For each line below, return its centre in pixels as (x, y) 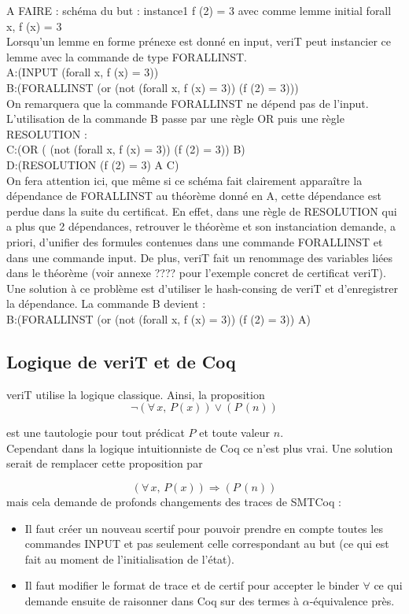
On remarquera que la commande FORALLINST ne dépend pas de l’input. (188, 103)
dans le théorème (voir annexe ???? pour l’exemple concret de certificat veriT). (196, 273)
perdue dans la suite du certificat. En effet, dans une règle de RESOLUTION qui (202, 211)
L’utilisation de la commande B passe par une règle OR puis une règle (175, 118)
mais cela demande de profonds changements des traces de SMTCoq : (174, 502)
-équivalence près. (352, 601)
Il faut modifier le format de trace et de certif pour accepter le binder (192, 585)
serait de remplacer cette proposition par (105, 463)
